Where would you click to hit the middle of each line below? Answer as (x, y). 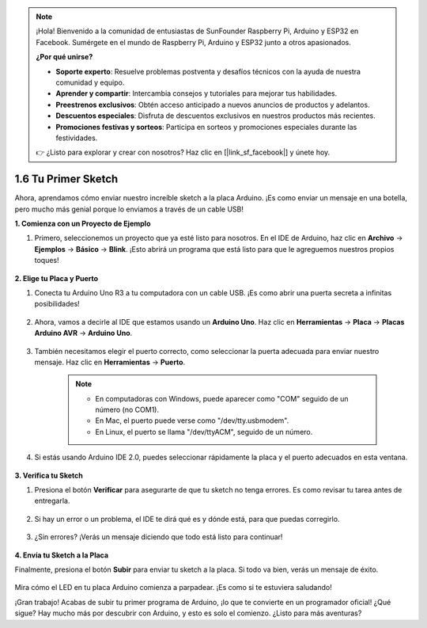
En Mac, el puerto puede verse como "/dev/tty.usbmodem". (192, 421)
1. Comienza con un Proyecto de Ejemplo (83, 223)
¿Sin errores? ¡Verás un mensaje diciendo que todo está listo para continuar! (159, 537)
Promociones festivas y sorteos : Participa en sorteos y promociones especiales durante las (206, 127)
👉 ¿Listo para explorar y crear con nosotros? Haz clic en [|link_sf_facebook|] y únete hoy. (183, 152)
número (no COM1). (127, 410)
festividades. (77, 138)
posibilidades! (57, 304)
